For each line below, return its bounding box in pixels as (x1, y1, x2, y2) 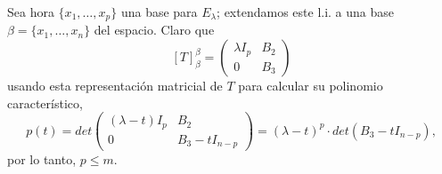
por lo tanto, (7, 150, 77, 169)
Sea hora (7, 3, 54, 20)
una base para (120, 3, 198, 20)
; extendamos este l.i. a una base (217, 3, 395, 20)
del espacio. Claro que (94, 20, 215, 39)
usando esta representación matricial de (7, 76, 223, 95)
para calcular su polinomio (238, 76, 383, 95)
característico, (7, 93, 83, 112)
